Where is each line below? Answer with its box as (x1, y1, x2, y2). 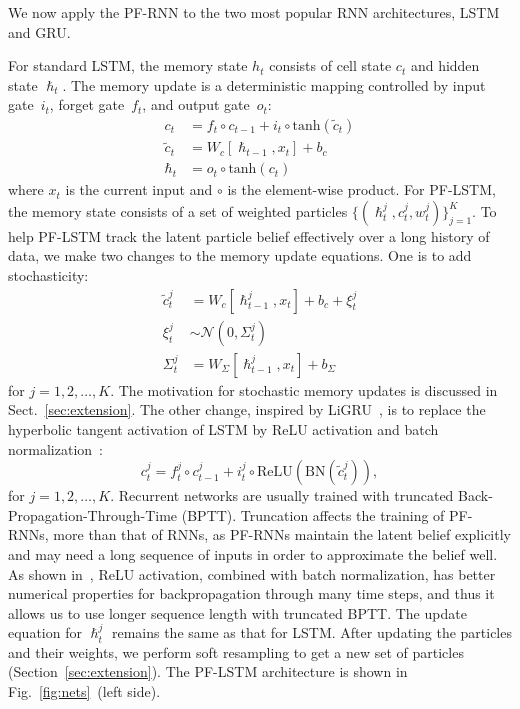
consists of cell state (269, 55, 392, 76)
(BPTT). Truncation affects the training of (181, 504, 445, 525)
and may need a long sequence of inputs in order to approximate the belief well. (8, 543, 498, 564)
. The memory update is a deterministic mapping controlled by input (62, 74, 486, 95)
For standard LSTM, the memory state (8, 55, 248, 76)
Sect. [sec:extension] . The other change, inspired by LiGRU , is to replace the (8, 399, 486, 420)
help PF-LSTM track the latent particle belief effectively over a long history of (8, 225, 490, 246)
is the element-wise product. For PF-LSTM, (227, 179, 496, 200)
